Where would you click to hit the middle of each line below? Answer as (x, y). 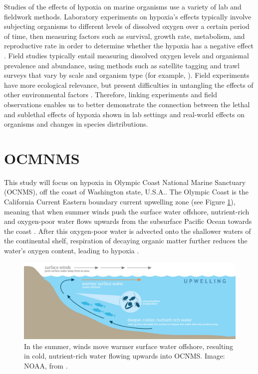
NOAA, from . (46, 365)
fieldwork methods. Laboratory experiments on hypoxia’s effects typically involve (128, 16)
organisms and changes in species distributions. (76, 124)
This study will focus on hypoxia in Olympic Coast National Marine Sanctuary (125, 182)
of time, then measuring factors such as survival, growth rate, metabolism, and (125, 36)
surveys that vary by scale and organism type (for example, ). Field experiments (127, 75)
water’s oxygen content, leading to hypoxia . (72, 250)
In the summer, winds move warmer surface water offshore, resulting (129, 346)
